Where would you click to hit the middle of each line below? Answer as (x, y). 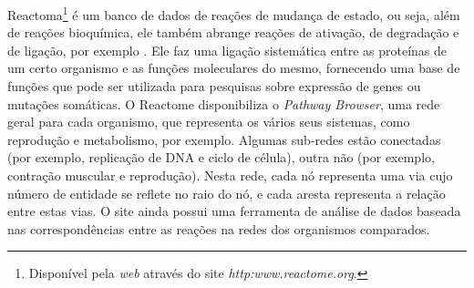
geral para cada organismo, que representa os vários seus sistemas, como (209, 122)
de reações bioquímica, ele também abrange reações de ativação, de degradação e (233, 32)
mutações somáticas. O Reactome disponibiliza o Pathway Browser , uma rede (224, 103)
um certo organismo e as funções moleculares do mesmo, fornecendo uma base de (234, 68)
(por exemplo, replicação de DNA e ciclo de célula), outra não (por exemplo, (221, 157)
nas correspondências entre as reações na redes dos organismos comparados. (219, 228)
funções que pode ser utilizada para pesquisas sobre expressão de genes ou (214, 86)
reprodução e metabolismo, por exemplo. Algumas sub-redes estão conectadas (224, 139)
